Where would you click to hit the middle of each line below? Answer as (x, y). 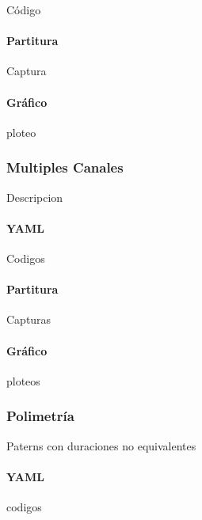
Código (24, 9)
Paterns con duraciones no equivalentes (101, 445)
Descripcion (35, 197)
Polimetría (40, 416)
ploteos (23, 380)
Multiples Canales (65, 167)
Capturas (29, 319)
